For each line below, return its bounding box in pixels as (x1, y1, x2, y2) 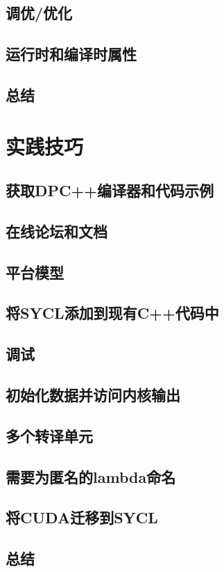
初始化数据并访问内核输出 (6, 384, 180, 406)
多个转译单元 (6, 424, 93, 446)
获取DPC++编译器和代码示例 (6, 180, 214, 201)
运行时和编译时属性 (6, 43, 137, 65)
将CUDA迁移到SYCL (6, 507, 158, 528)
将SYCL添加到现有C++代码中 (6, 302, 219, 324)
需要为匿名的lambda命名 (6, 466, 176, 487)
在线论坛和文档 (6, 220, 107, 241)
